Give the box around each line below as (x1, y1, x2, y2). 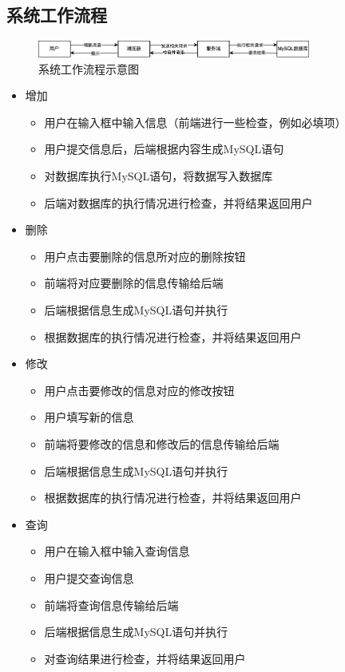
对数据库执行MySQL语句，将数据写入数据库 (44, 168, 273, 184)
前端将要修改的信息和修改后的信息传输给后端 (44, 436, 280, 453)
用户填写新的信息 (44, 409, 134, 425)
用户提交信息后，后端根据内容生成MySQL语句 (44, 140, 284, 157)
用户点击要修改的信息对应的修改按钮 (44, 381, 235, 398)
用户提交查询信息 (44, 569, 134, 586)
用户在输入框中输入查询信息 (44, 543, 190, 559)
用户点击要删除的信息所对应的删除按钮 (44, 247, 246, 264)
